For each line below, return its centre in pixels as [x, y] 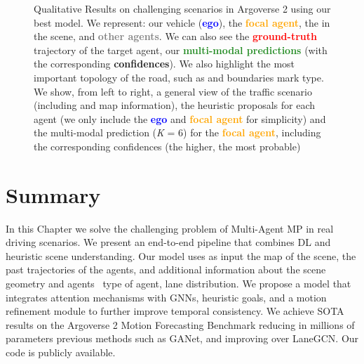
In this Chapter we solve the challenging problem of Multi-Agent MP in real [170, 228]
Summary [53, 194]
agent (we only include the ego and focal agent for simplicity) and [180, 118]
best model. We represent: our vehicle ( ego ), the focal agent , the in [182, 22]
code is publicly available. [61, 352]
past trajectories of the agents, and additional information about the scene [166, 269]
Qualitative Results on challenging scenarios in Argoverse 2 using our [182, 8]
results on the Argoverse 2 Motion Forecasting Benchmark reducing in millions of [180, 324]
